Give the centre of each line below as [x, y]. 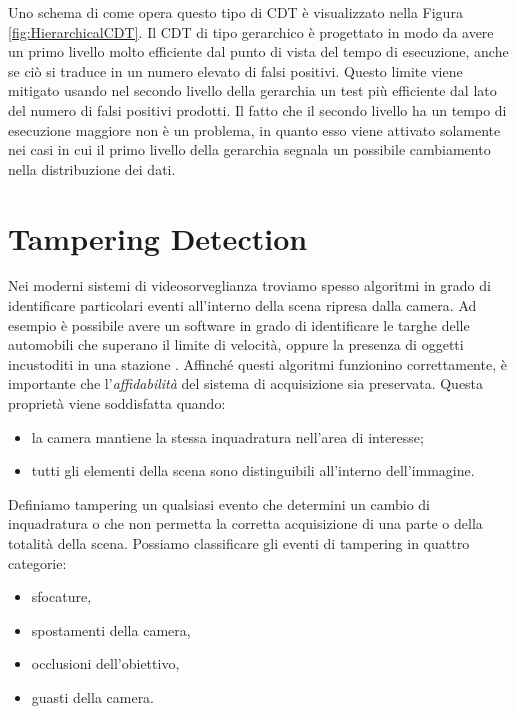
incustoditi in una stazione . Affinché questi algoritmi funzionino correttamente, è [257, 363]
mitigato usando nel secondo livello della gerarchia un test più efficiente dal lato [252, 90]
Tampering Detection [158, 237]
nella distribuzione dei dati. [92, 168]
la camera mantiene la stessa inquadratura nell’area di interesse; [227, 436]
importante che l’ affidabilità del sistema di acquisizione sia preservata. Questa [246, 383]
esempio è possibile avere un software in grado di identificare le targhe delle [239, 324]
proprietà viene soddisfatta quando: [117, 403]
